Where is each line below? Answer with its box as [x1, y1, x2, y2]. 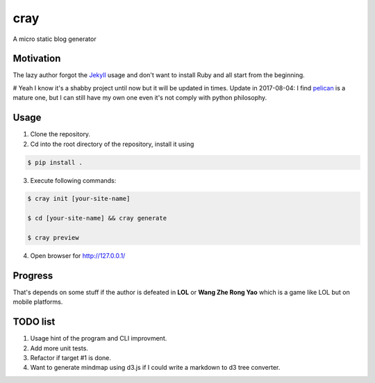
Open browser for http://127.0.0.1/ [30, 252, 126, 260]
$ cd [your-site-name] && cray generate [27, 214, 167, 222]
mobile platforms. [12, 298, 63, 306]
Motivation [12, 53, 61, 65]
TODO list [12, 316, 56, 328]
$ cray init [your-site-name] [27, 195, 131, 203]
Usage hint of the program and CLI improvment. [30, 334, 167, 343]
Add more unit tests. [30, 344, 88, 352]
